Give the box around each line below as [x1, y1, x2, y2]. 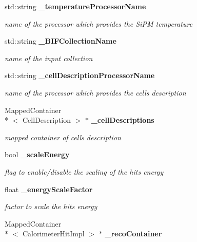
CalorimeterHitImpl [22, 228, 85, 239]
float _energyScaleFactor [5, 183, 93, 194]
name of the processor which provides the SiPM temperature [5, 18, 193, 29]
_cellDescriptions [91, 115, 154, 125]
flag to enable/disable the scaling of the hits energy [5, 166, 164, 177]
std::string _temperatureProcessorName [5, 1, 146, 11]
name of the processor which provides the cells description [5, 87, 186, 98]
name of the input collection [5, 52, 93, 63]
